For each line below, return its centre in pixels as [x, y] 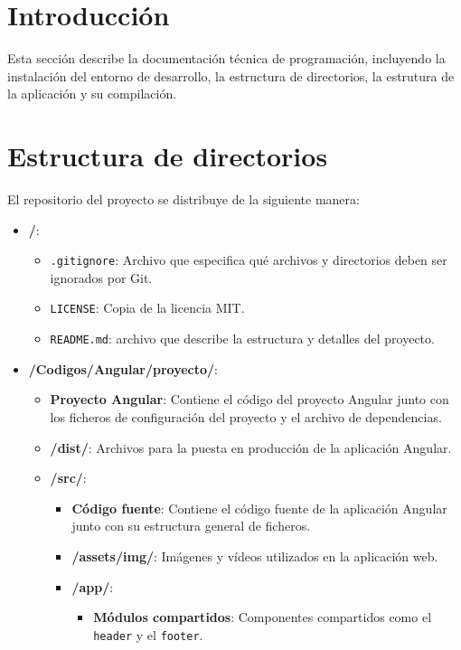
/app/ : [93, 586]
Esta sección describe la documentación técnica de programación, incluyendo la [226, 58]
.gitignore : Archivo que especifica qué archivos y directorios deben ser [249, 260]
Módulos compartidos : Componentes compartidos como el [263, 617]
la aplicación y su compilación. [92, 94]
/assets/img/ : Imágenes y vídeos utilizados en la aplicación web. [255, 556]
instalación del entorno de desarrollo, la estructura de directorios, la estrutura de [231, 75]
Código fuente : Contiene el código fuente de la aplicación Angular [259, 508]
